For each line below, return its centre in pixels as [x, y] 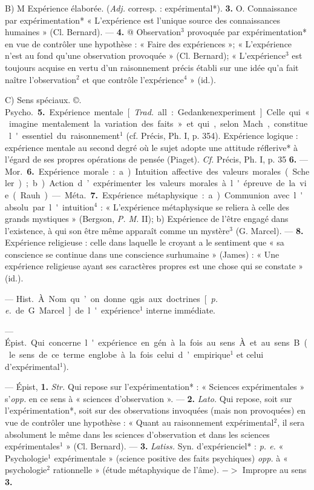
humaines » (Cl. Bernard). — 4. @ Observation [93, 32]
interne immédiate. [181, 310]
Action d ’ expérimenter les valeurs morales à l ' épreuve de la [172, 183]
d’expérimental [32, 366]
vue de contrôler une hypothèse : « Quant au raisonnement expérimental [139, 422]
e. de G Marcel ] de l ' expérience [72, 310]
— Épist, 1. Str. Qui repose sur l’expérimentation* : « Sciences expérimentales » [155, 387]
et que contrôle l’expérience [133, 79]
